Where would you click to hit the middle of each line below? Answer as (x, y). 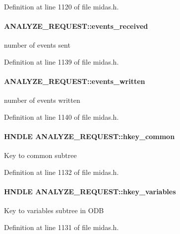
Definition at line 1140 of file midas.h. (61, 117)
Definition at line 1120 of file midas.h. (61, 6)
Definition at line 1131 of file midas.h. (61, 227)
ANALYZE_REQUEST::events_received (76, 26)
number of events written (42, 100)
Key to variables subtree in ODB (54, 210)
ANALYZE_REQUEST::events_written (75, 81)
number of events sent (37, 45)
